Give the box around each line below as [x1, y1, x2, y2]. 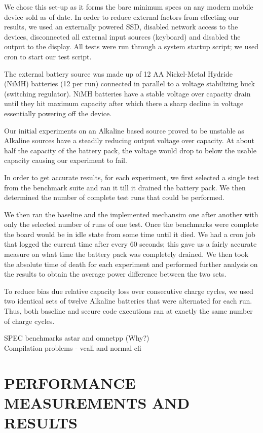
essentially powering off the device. [4, 108, 112, 118]
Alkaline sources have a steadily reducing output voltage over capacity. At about [4, 135, 254, 146]
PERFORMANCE [4, 372, 136, 393]
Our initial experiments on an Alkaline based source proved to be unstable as [4, 125, 244, 136]
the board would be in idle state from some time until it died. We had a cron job [4, 228, 255, 239]
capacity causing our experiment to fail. [4, 155, 127, 165]
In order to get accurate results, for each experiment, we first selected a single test [4, 172, 259, 182]
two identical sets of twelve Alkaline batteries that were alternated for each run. [4, 295, 252, 306]
